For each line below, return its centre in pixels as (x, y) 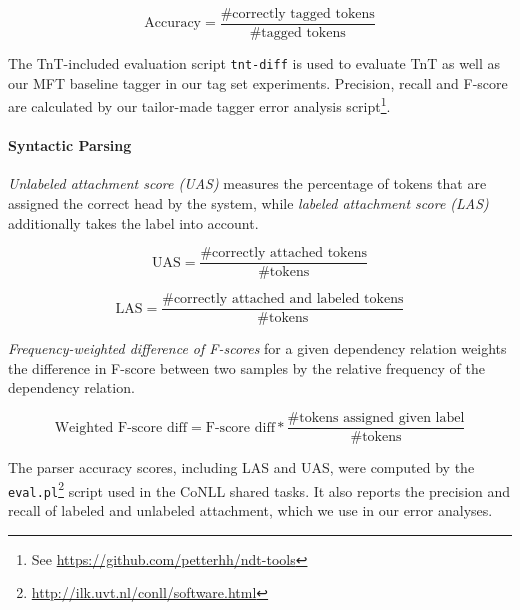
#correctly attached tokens (283, 253)
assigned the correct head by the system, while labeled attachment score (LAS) (248, 202)
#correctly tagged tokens (297, 14)
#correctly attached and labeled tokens (283, 299)
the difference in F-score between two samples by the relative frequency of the (246, 367)
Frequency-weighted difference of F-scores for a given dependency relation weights (257, 348)
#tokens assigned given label (376, 418)
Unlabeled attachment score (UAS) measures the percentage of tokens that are (247, 183)
